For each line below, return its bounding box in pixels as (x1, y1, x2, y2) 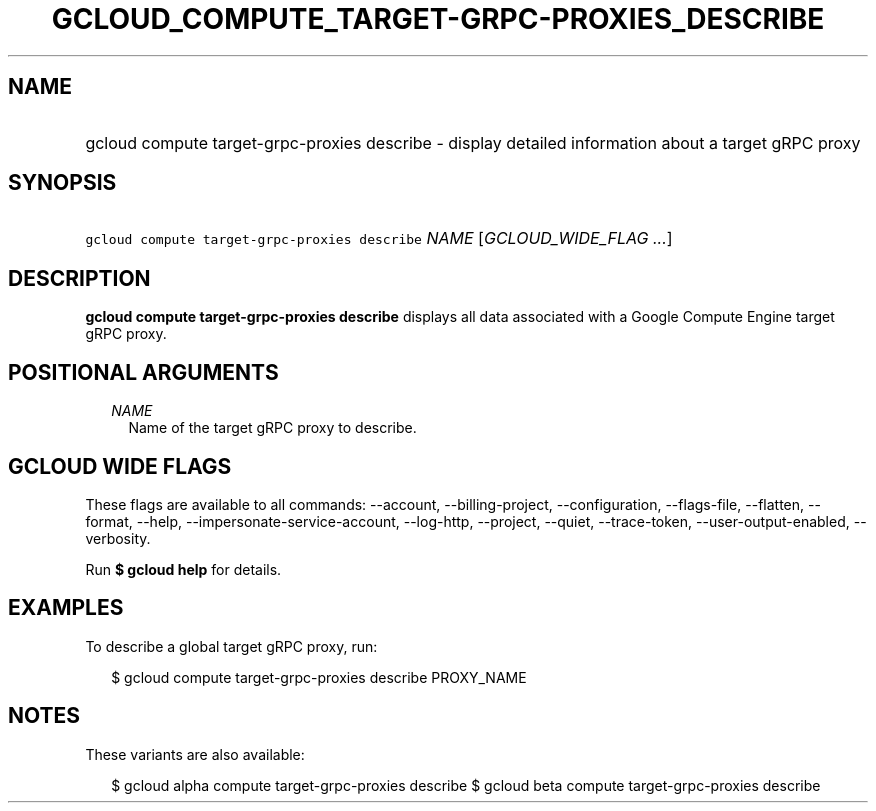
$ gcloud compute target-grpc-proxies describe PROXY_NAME (111, 668, 527, 686)
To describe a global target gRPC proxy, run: (85, 637, 378, 655)
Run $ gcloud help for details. (85, 560, 282, 578)
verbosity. (85, 529, 151, 547)
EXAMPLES (8, 595, 124, 621)
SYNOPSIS (8, 170, 117, 196)
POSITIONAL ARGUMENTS (8, 359, 279, 385)
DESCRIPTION (8, 265, 151, 291)
